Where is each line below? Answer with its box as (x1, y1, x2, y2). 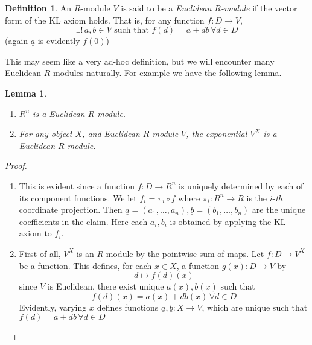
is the (246, 191, 267, 204)
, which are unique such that (202, 300, 308, 313)
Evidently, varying (19, 300, 87, 313)
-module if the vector (220, 2, 298, 14)
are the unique (252, 203, 306, 216)
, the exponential (186, 127, 247, 140)
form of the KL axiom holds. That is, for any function (5, 13, 205, 26)
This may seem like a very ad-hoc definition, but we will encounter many (5, 54, 275, 67)
